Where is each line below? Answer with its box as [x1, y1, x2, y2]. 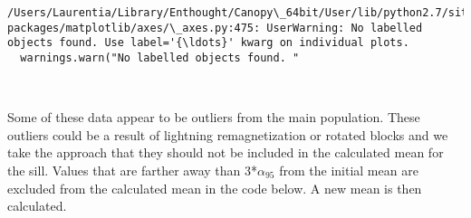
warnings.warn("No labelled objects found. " [20, 51, 300, 64]
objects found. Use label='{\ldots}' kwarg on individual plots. [7, 36, 409, 50]
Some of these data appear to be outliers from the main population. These [7, 108, 420, 127]
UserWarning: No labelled [266, 21, 423, 34]
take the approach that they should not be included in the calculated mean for [7, 143, 444, 162]
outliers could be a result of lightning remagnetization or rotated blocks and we [7, 125, 448, 144]
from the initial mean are [279, 161, 418, 179]
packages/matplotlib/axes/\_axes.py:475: [7, 21, 261, 34]
